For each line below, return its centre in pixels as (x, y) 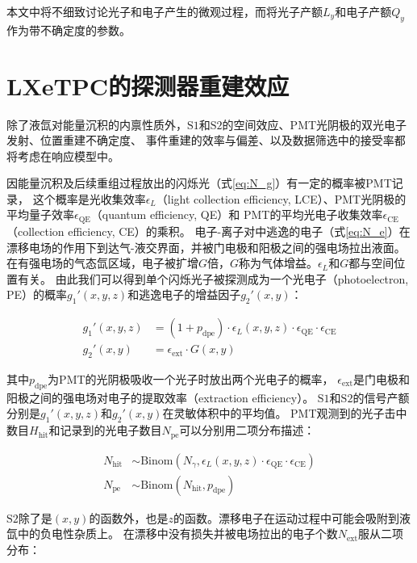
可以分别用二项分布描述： (247, 430)
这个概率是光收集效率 (89, 198)
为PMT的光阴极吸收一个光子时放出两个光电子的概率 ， (191, 378)
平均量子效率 (40, 214)
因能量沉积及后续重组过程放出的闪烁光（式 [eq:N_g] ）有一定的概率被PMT (199, 183)
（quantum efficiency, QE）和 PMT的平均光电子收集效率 (237, 214)
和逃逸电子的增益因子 (184, 294)
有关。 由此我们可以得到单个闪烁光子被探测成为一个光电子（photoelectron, (213, 278)
